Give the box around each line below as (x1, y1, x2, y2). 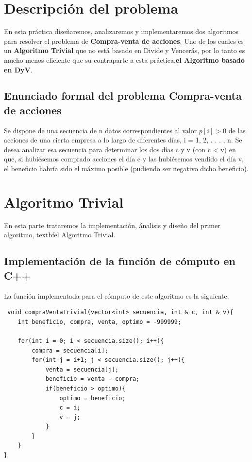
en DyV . (4, 64, 33, 74)
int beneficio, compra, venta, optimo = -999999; (17, 318, 182, 325)
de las (228, 125, 246, 135)
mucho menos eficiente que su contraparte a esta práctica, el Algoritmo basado (4, 54, 245, 65)
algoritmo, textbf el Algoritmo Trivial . (4, 230, 116, 240)
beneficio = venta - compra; (45, 375, 140, 383)
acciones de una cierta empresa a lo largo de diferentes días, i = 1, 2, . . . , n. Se (4, 135, 242, 145)
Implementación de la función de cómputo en (4, 253, 235, 268)
